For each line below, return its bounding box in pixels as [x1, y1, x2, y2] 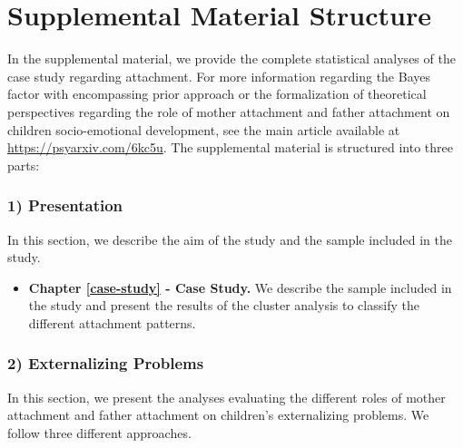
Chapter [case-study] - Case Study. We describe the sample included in [28, 278, 452, 297]
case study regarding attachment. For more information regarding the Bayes [7, 66, 431, 85]
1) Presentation [7, 194, 123, 217]
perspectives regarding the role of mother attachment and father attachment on [7, 102, 450, 121]
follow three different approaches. [7, 423, 192, 442]
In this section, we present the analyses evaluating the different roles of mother [7, 387, 446, 406]
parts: [7, 155, 40, 174]
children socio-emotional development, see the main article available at [7, 120, 400, 139]
